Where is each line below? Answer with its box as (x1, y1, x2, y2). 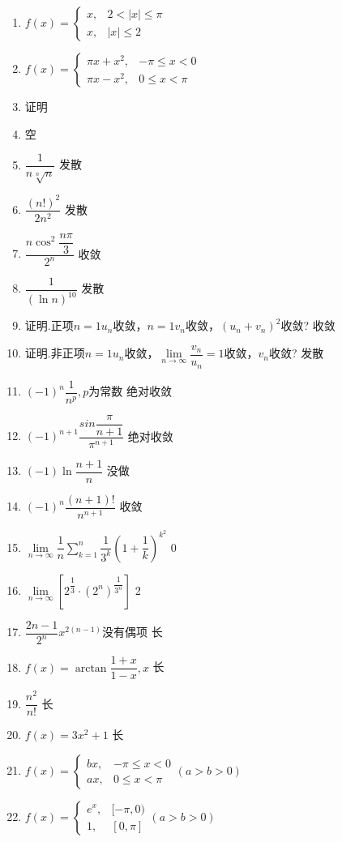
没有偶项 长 (102, 623, 163, 640)
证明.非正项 (24, 344, 85, 361)
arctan (75, 662, 107, 674)
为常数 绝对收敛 (88, 383, 172, 399)
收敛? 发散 (269, 344, 324, 361)
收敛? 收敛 (280, 317, 336, 334)
